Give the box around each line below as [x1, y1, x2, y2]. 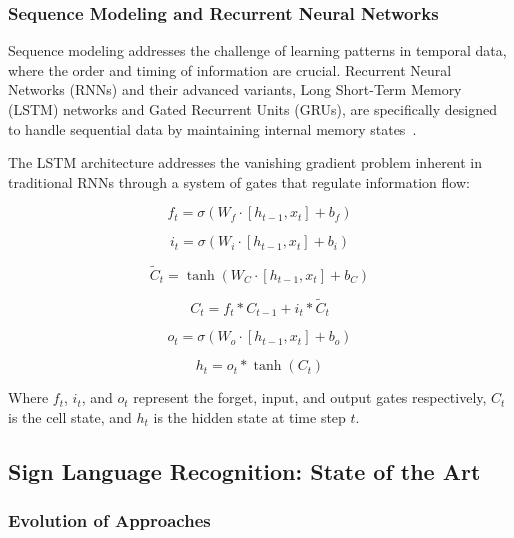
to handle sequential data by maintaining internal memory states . [8, 118, 417, 139]
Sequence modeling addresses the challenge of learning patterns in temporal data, [8, 40, 507, 61]
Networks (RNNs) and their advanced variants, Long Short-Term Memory [8, 79, 462, 100]
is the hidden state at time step [153, 406, 346, 427]
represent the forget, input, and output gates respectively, [133, 387, 487, 408]
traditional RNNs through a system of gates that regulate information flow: [8, 171, 470, 192]
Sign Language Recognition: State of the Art [8, 455, 481, 486]
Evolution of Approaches [8, 508, 211, 533]
